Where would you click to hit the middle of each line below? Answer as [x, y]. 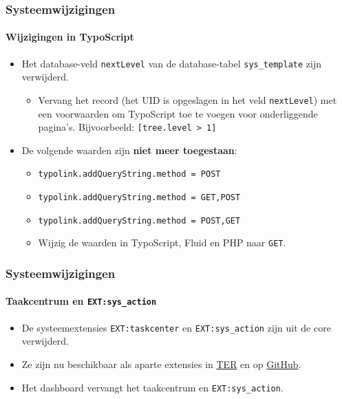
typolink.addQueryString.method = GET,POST [139, 198]
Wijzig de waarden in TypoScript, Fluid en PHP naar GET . [162, 242]
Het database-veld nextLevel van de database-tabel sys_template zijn [171, 63]
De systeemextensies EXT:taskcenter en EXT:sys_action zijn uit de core [176, 327]
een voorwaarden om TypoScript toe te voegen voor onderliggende [178, 113]
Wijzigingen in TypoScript [70, 37]
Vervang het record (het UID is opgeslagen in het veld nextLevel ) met [188, 99]
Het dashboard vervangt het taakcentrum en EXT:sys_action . [152, 387]
